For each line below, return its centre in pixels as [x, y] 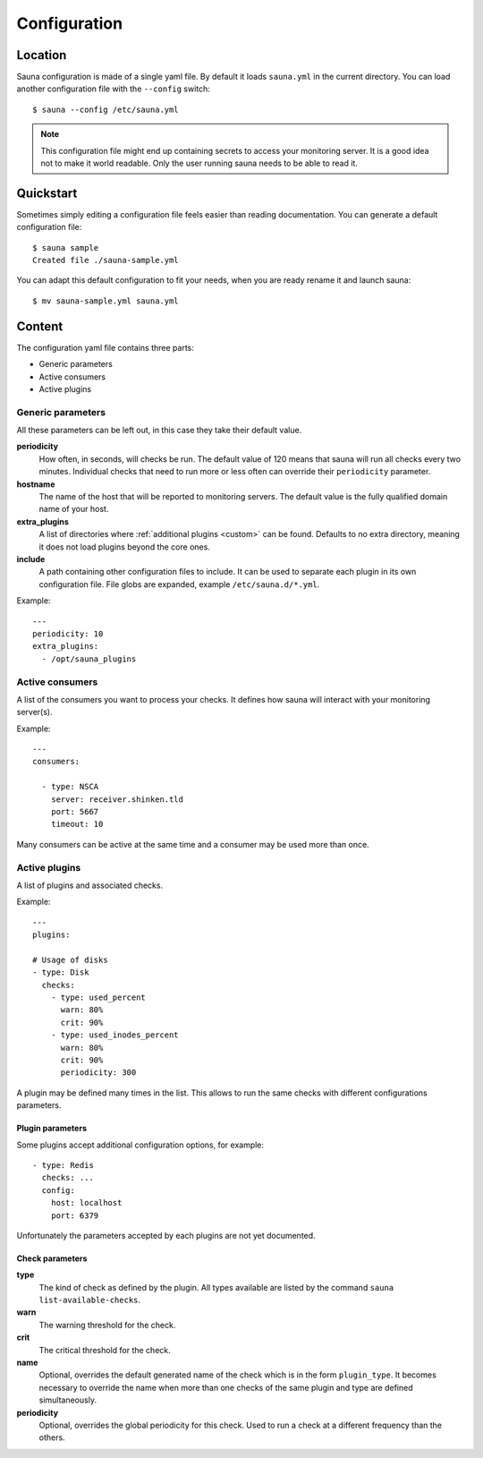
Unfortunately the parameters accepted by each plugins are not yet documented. [166, 1235]
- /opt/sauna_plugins [89, 659]
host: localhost [86, 1203]
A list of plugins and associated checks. [90, 885]
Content [40, 326]
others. [52, 1437]
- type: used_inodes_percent [114, 1035]
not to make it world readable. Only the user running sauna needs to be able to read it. [199, 163]
